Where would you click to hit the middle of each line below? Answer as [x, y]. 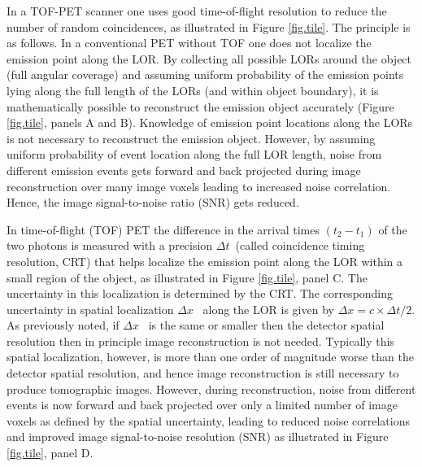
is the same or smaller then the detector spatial [266, 325]
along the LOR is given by [268, 309]
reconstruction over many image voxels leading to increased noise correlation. [199, 186]
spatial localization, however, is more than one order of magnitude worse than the [210, 357]
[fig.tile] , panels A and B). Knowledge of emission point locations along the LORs [210, 122]
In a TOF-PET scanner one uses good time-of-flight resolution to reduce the [197, 11]
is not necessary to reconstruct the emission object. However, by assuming [191, 138]
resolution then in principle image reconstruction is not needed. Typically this [200, 340]
